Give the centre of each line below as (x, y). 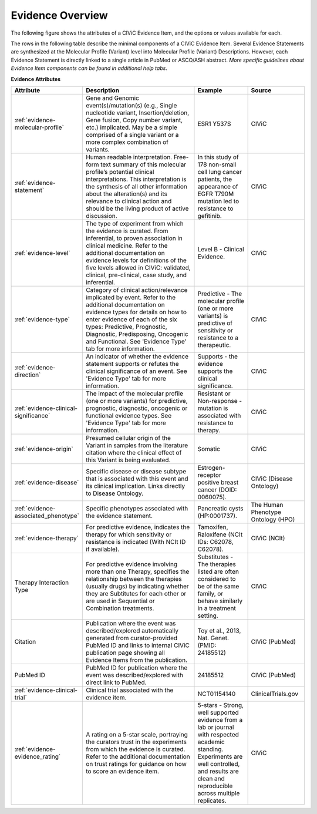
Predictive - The (220, 294)
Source (261, 90)
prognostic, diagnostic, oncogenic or (137, 408)
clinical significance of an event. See (136, 371)
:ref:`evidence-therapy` (47, 538)
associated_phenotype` (47, 516)
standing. (210, 749)
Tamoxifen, (213, 527)
